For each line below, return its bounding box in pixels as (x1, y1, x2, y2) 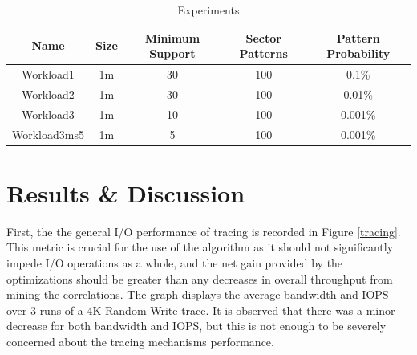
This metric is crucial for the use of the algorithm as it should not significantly (6, 239, 394, 255)
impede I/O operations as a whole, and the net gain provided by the (6, 254, 343, 271)
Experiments (177, 2, 240, 18)
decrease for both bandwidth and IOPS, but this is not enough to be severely (6, 317, 387, 334)
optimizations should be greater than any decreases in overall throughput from (6, 270, 393, 287)
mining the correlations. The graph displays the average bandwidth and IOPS (6, 286, 389, 303)
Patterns (239, 45, 288, 62)
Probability (326, 45, 391, 62)
